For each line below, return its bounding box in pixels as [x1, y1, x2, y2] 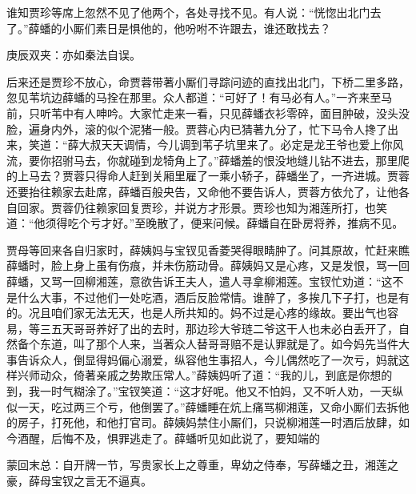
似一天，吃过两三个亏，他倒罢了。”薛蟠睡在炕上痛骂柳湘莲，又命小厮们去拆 [6, 398, 398, 415]
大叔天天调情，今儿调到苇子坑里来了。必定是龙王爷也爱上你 [78, 136, 393, 153]
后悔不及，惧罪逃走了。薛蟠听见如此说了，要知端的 [50, 429, 320, 446]
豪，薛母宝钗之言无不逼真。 [6, 472, 152, 489]
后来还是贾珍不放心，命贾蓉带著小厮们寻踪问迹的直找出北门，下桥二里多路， [6, 73, 410, 90]
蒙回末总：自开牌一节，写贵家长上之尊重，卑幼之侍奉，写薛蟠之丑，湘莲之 [6, 456, 398, 473]
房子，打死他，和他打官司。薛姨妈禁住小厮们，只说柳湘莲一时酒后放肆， [17, 414, 398, 431]
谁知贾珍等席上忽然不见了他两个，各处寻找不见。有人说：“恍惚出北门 [6, 4, 370, 20]
